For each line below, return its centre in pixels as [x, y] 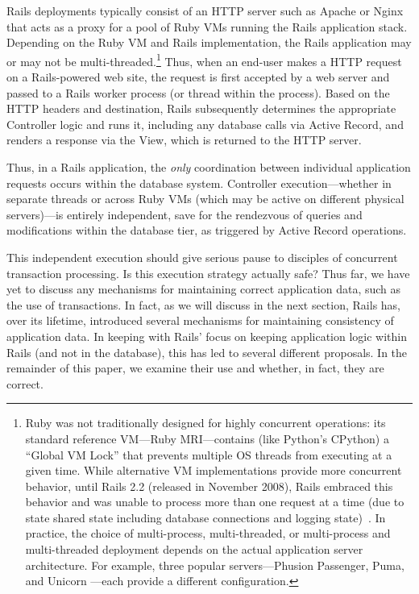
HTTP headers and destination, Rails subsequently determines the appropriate [201, 108]
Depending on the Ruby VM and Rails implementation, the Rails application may [209, 42]
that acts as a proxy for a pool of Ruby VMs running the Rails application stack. [207, 26]
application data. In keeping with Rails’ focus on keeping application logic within [207, 336]
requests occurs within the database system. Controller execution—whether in [199, 183]
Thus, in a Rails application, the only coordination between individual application [209, 167]
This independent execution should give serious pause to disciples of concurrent [202, 257]
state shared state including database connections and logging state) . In [205, 517]
